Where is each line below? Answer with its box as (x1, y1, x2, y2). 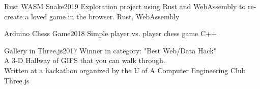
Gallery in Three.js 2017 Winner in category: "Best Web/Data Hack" (4, 45, 216, 55)
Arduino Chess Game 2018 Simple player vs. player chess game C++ (4, 28, 217, 39)
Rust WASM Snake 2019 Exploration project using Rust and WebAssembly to (4, 1, 246, 11)
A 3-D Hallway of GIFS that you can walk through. (4, 55, 165, 66)
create (4, 11, 23, 21)
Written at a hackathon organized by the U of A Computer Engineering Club (4, 65, 246, 75)
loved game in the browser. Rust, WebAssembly (31, 11, 180, 21)
